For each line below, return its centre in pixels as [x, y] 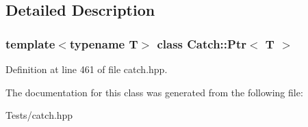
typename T [104, 43]
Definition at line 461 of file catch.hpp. [87, 69]
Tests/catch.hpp [39, 115]
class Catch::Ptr [202, 43]
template [30, 43]
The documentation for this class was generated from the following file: [154, 92]
